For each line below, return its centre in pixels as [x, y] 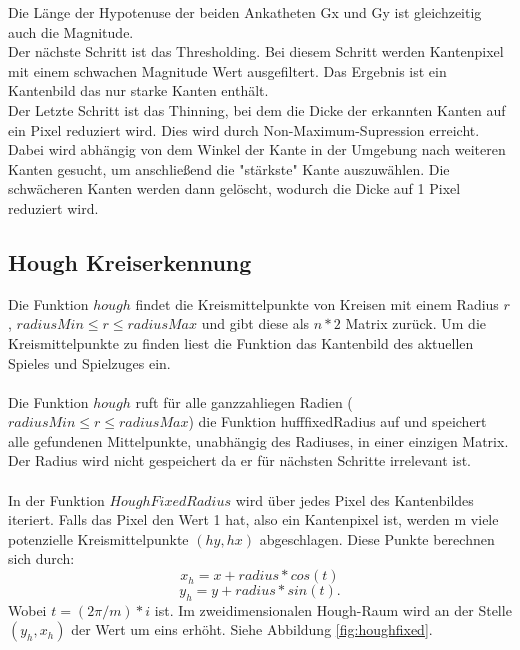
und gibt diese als [255, 323]
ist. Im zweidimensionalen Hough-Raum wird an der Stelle [333, 609]
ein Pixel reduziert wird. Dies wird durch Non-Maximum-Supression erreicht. [244, 129]
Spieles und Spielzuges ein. [89, 362]
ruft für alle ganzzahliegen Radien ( [244, 401]
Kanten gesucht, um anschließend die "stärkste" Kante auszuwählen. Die [229, 168]
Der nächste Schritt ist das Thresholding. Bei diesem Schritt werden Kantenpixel [256, 51]
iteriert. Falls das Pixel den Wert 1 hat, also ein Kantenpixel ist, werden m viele [253, 519]
